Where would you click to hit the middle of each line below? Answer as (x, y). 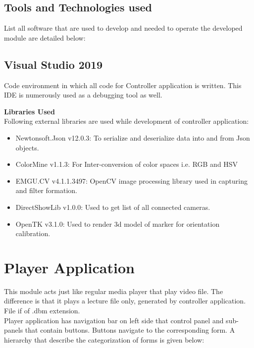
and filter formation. (46, 190)
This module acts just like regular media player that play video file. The (114, 291)
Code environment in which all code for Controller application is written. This (123, 85)
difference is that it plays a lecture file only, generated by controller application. (125, 301)
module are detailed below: (45, 37)
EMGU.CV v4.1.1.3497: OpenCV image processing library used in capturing (131, 180)
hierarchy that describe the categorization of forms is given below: (104, 339)
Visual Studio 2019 (53, 64)
